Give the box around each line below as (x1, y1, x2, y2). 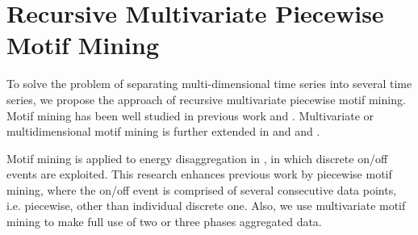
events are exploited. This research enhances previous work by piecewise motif (6, 166, 392, 183)
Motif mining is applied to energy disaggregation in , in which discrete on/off (6, 149, 388, 166)
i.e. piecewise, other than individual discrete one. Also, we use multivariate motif (6, 197, 406, 214)
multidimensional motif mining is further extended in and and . (6, 123, 320, 140)
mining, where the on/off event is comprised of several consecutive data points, (6, 181, 397, 198)
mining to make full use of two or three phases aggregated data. (6, 213, 322, 230)
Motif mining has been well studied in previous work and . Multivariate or (6, 107, 374, 124)
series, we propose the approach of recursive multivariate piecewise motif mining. (6, 90, 406, 107)
